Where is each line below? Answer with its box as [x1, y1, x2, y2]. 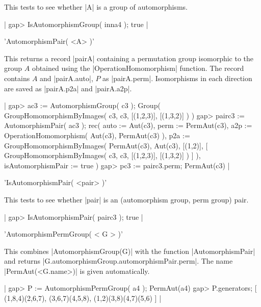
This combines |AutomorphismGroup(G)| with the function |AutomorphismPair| [4, 245, 255, 256]
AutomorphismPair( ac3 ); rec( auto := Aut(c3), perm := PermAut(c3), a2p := [4, 120, 252, 131]
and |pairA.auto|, [40, 72, 93, 83]
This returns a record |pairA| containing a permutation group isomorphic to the [4, 53, 254, 63]
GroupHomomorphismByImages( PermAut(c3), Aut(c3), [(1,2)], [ [4, 140, 208, 150]
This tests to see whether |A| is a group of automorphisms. [4, 2, 188, 12]
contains [4, 72, 30, 83]
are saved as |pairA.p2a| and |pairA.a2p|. [4, 83, 132, 93]
